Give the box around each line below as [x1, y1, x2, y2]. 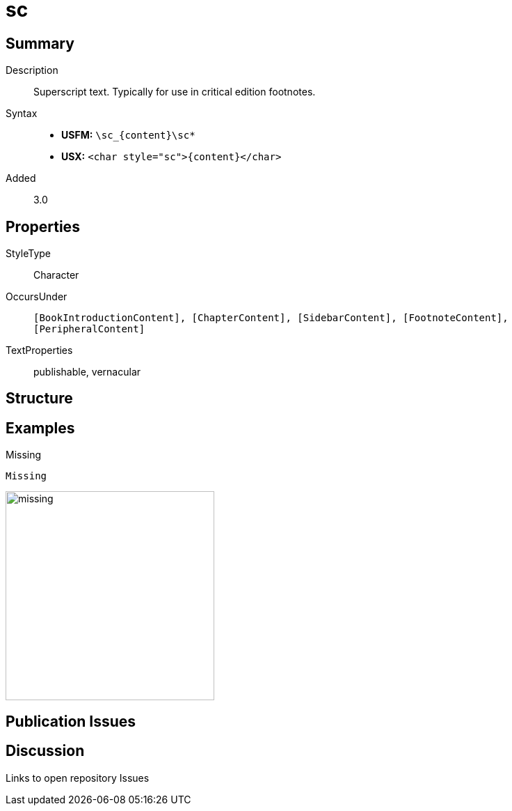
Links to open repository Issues [6, 771, 150, 784]
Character [33, 269, 79, 281]
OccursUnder [6, 291, 67, 303]
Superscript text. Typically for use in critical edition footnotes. [33, 86, 316, 98]
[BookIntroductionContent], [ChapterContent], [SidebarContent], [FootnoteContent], [33, 312, 509, 324]
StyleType [6, 247, 51, 260]
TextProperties [6, 344, 73, 357]
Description [6, 64, 58, 77]
